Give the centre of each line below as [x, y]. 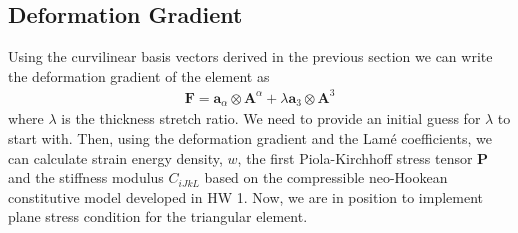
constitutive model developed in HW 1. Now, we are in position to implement [246, 196]
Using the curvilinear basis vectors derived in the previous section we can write [250, 56]
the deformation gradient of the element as [139, 75]
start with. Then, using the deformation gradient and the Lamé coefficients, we [250, 137]
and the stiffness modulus [86, 177]
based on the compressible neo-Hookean [326, 177]
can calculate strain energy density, [115, 157]
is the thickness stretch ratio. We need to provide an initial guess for [271, 118]
